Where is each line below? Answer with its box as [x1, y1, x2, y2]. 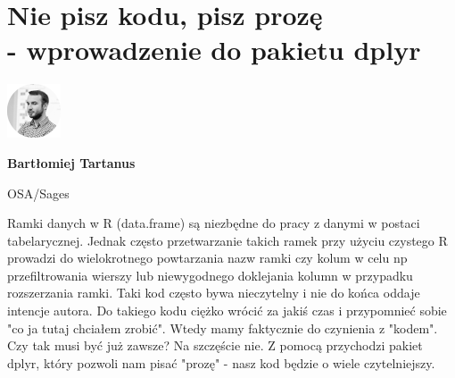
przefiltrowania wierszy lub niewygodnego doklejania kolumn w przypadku [7, 265, 413, 284]
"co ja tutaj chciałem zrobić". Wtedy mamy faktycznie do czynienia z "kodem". [7, 318, 438, 337]
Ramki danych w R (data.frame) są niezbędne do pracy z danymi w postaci [7, 214, 420, 232]
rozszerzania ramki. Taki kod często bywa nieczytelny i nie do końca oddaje [7, 283, 420, 302]
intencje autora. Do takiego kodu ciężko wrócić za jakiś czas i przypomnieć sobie [7, 301, 447, 320]
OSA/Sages [7, 183, 70, 202]
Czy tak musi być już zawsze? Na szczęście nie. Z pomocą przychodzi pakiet [7, 336, 423, 355]
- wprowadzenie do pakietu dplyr [7, 31, 421, 68]
